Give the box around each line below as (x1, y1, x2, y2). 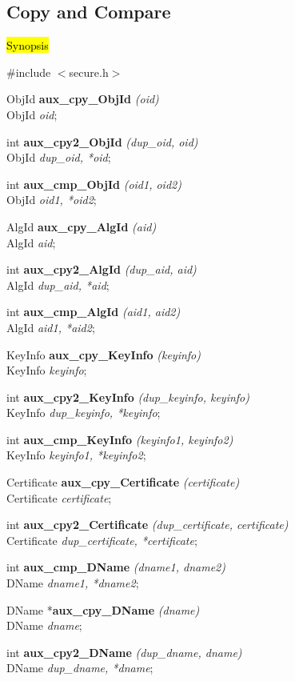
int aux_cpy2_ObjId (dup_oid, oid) (6, 133, 198, 150)
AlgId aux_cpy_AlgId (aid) (6, 218, 157, 234)
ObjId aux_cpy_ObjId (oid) (6, 90, 159, 107)
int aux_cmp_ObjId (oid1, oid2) (6, 175, 181, 192)
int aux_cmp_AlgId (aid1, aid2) (6, 303, 181, 320)
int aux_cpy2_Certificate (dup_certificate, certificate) (6, 516, 289, 533)
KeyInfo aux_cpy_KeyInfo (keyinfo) (6, 346, 201, 363)
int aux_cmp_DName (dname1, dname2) (6, 559, 225, 575)
